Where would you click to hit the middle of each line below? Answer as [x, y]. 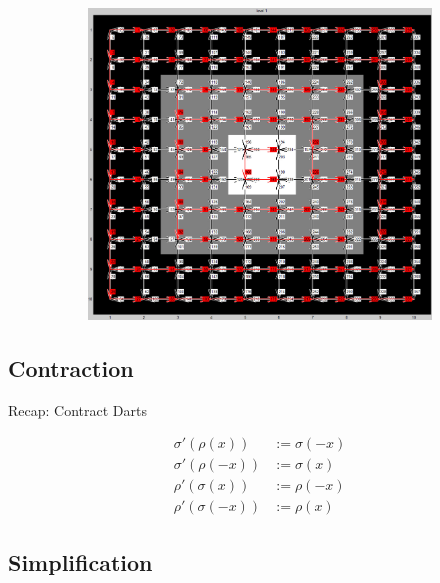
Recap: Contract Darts [77, 409]
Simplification [80, 561]
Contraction [71, 367]
